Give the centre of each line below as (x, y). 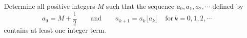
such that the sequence (140, 6)
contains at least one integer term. (55, 29)
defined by (228, 6)
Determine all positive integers (50, 6)
